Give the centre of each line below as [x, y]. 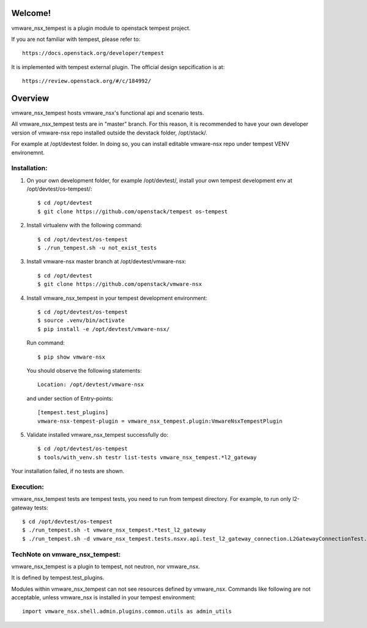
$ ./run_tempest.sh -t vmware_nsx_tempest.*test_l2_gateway [114, 530]
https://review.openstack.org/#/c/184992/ [87, 81]
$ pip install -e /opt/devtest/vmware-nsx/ [104, 329]
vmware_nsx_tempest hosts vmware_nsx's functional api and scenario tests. [108, 112]
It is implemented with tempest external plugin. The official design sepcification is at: [118, 67]
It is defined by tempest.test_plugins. [58, 578]
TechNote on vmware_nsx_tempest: [66, 554]
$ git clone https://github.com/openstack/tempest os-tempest [133, 211]
